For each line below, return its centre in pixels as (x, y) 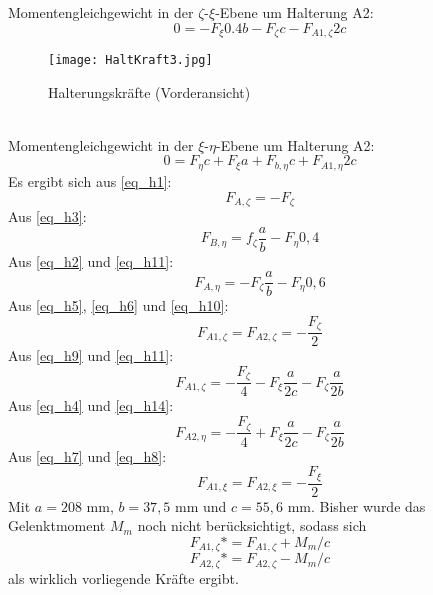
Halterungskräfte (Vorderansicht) (149, 91)
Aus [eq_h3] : (47, 215)
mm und (201, 505)
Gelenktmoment (57, 525)
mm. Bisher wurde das (356, 505)
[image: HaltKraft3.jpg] (130, 60)
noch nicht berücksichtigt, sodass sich (252, 525)
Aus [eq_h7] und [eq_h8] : (87, 455)
